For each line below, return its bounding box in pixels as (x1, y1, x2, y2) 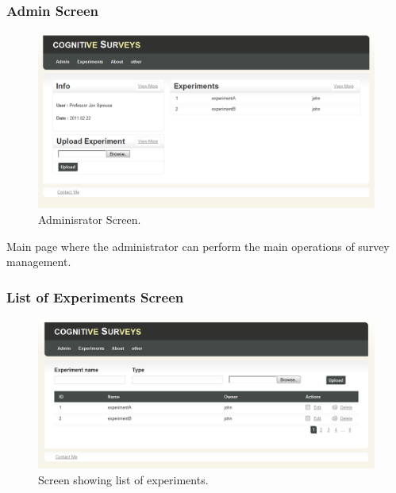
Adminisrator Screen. (38, 210, 141, 227)
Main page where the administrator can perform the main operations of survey (6, 237, 390, 254)
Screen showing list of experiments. (38, 471, 209, 487)
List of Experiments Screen (6, 287, 184, 306)
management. (6, 253, 71, 270)
